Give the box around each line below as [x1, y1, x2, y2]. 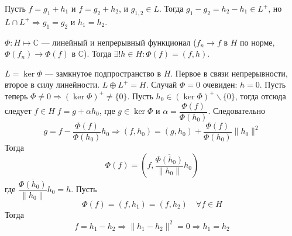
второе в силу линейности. [5, 78, 100, 91]
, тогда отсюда [235, 89, 286, 102]
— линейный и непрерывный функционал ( [41, 36, 197, 48]
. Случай [146, 78, 177, 91]
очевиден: [202, 78, 238, 91]
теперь [5, 89, 28, 102]
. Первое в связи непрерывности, [170, 67, 288, 79]
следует [5, 105, 32, 117]
